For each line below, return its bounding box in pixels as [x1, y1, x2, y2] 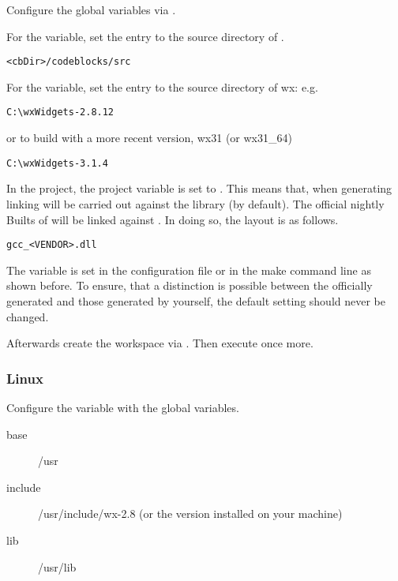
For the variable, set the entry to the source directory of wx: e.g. [6, 78, 318, 95]
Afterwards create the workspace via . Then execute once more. [6, 335, 314, 351]
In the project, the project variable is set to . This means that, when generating [6, 180, 392, 197]
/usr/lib [38, 558, 77, 575]
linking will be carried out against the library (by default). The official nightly [6, 195, 385, 212]
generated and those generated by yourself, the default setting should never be [6, 292, 385, 309]
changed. [6, 308, 49, 324]
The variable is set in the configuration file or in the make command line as [6, 261, 371, 278]
